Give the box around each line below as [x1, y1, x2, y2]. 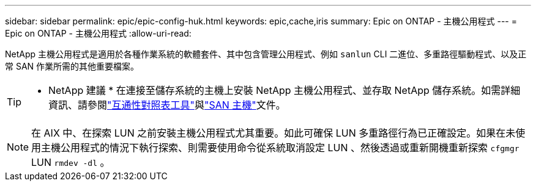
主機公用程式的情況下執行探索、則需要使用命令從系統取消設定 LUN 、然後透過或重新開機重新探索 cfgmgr [41, 141, 519, 154]
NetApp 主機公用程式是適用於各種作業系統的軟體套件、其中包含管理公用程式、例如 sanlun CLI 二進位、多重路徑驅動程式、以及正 [5, 49, 527, 59]
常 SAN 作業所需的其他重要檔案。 [5, 61, 140, 71]
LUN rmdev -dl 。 [31, 156, 110, 168]
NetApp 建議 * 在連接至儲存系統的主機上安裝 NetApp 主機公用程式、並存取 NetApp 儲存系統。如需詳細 [48, 84, 521, 96]
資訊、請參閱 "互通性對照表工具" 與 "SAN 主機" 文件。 [48, 99, 286, 111]
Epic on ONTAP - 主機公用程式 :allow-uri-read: [5, 28, 192, 38]
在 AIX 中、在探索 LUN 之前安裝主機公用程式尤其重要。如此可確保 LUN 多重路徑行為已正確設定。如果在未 [31, 127, 516, 139]
